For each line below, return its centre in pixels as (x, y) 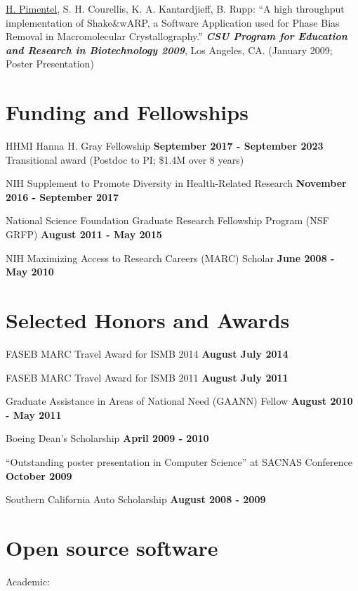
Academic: (28, 581)
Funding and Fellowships (127, 112)
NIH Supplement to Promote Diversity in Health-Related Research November (176, 183)
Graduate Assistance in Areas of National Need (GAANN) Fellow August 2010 (179, 401)
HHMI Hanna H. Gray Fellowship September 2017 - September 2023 (165, 146)
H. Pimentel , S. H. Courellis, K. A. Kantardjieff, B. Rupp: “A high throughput (175, 8)
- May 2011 (34, 414)
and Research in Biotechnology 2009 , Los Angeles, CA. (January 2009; (169, 50)
